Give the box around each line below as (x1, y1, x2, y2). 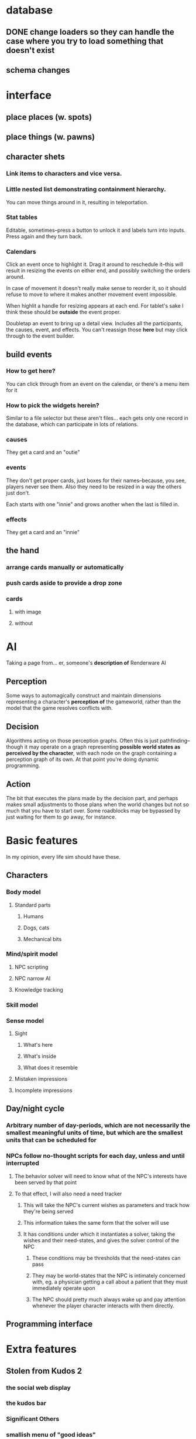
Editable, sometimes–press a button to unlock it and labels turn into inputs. (6, 227, 186, 234)
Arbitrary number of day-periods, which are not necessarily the (6, 1121, 190, 1130)
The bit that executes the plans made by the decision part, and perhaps (6, 794, 178, 801)
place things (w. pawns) (6, 132, 95, 141)
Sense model (6, 1016, 44, 1025)
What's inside (23, 1053, 57, 1060)
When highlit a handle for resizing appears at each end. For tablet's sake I (6, 302, 184, 309)
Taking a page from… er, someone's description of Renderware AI (6, 659, 167, 666)
